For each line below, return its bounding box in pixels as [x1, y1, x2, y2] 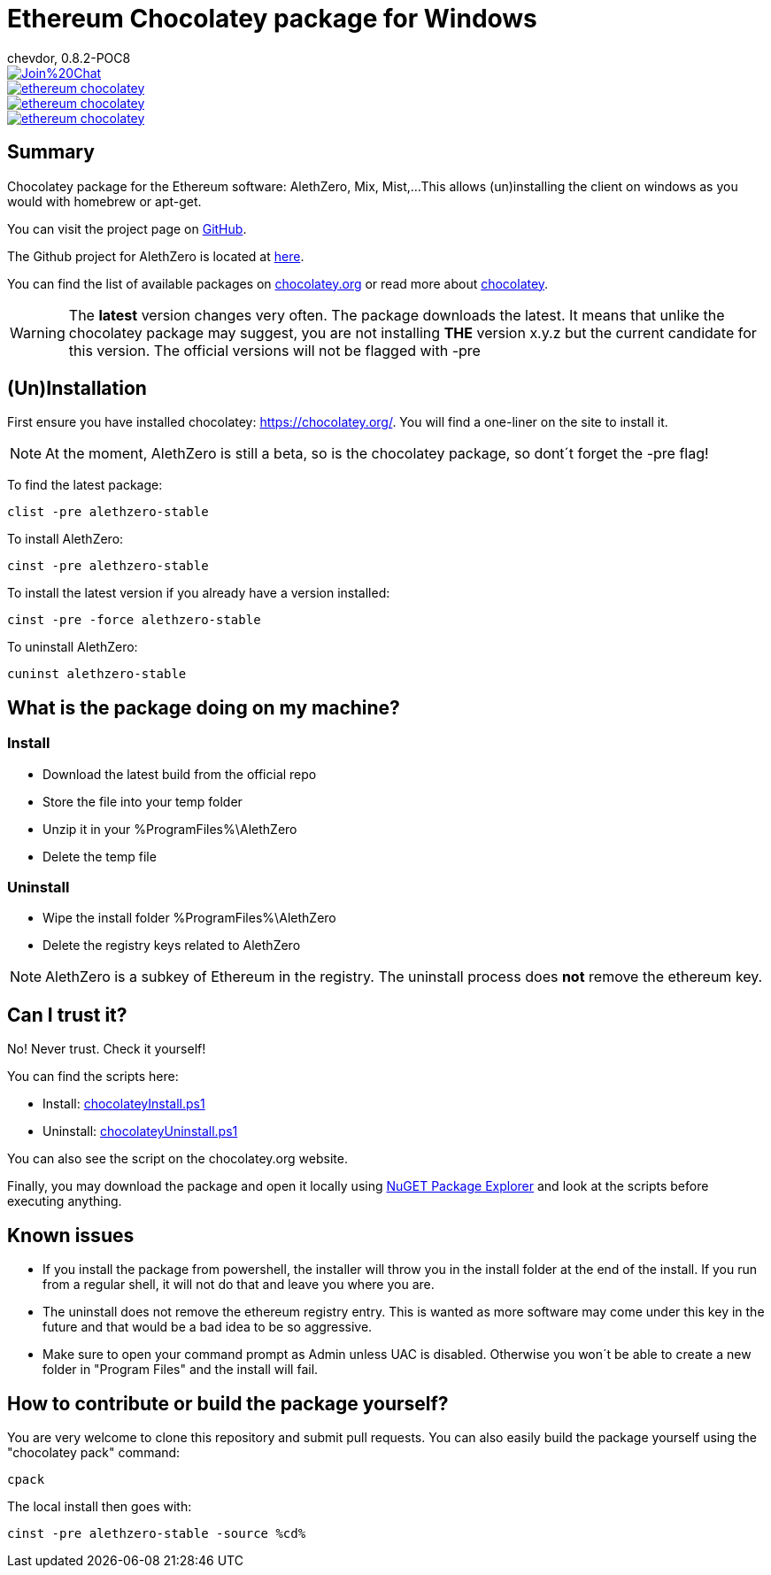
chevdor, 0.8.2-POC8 [7, 50, 131, 66]
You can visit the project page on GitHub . [7, 220, 247, 236]
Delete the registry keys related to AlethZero [42, 938, 301, 953]
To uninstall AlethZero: [7, 639, 138, 655]
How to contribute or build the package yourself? [7, 1392, 449, 1415]
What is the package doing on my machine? [7, 696, 400, 719]
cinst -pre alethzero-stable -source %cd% [7, 1525, 306, 1540]
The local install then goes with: [7, 1498, 192, 1514]
